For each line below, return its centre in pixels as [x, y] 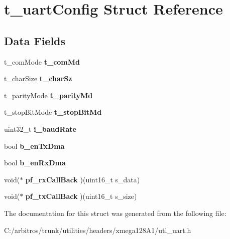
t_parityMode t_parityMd [48, 95]
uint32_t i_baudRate [40, 129]
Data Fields [35, 40]
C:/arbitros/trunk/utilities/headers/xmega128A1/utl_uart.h [98, 230]
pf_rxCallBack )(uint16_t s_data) [83, 179]
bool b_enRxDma [35, 163]
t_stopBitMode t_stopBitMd [53, 112]
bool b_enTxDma [34, 146]
